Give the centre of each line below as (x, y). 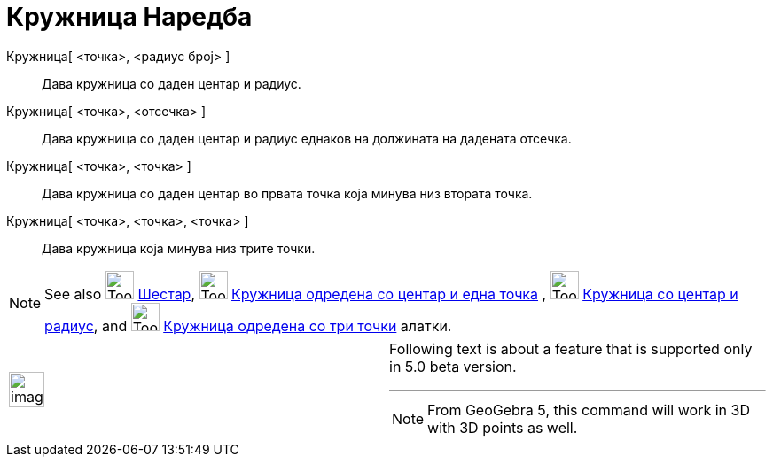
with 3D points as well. (503, 427)
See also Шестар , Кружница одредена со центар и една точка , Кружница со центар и (391, 294)
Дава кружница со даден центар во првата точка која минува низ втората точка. (287, 193)
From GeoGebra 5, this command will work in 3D (589, 410)
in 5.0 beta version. (453, 366)
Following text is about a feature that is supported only (571, 348)
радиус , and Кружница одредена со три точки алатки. (248, 325)
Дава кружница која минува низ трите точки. (179, 248)
